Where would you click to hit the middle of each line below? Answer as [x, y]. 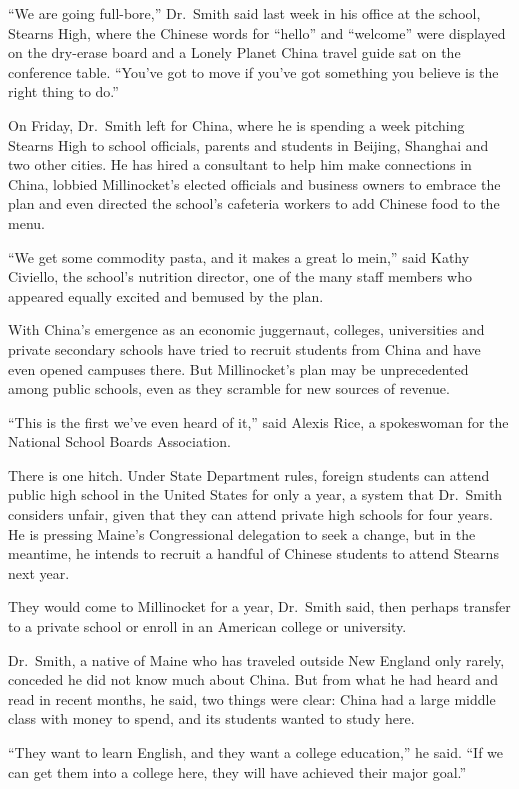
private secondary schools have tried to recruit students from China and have [244, 348]
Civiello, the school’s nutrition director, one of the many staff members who [240, 276]
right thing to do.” [63, 91]
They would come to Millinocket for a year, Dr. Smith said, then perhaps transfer [259, 606]
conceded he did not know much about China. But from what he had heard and [253, 679]
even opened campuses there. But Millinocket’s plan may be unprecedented [238, 368]
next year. [39, 572]
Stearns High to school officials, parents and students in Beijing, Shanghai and [248, 144]
